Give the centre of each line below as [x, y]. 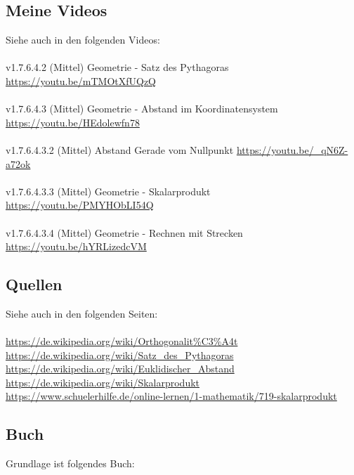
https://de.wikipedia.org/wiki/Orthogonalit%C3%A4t [122, 341]
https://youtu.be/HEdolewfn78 [73, 122]
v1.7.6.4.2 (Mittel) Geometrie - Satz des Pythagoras [117, 67]
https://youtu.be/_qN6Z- [292, 149]
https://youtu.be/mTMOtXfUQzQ [81, 80]
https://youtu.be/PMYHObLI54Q [80, 205]
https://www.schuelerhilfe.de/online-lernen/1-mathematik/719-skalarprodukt [171, 396]
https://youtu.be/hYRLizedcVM [76, 246]
